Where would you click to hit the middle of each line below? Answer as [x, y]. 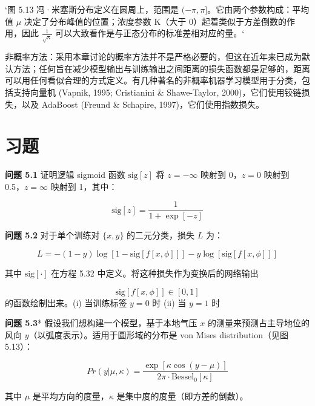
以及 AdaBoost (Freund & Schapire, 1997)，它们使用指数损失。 [143, 104]
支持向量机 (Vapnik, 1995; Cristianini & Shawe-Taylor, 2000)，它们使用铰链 [157, 92]
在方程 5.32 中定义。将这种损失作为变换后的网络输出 [155, 273]
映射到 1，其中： [84, 186]
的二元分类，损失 [161, 235]
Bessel [183, 377]
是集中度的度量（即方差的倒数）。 [182, 396]
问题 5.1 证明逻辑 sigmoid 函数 [65, 175]
